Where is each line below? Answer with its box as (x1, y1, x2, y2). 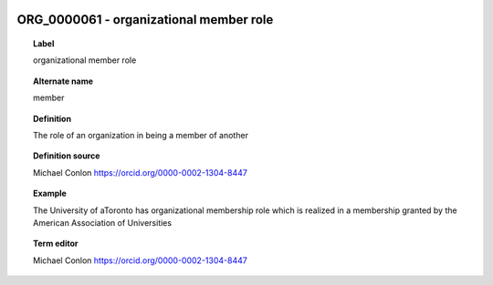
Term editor (33, 238, 79, 249)
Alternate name (33, 76, 94, 87)
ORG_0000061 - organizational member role (16, 12, 274, 27)
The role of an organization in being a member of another (33, 129, 248, 140)
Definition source (33, 150, 100, 161)
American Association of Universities (33, 217, 173, 228)
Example (33, 188, 68, 199)
